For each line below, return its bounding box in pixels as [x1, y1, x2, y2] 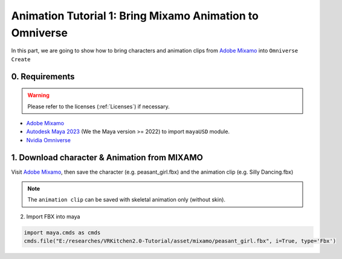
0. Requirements [11, 71, 75, 82]
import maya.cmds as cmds [24, 229, 101, 236]
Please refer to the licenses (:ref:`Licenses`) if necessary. [27, 103, 170, 110]
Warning [27, 91, 50, 99]
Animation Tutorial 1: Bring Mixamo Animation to [11, 9, 259, 22]
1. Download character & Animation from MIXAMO [11, 152, 204, 163]
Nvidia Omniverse [26, 136, 71, 143]
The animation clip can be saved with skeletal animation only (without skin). [27, 196, 226, 203]
